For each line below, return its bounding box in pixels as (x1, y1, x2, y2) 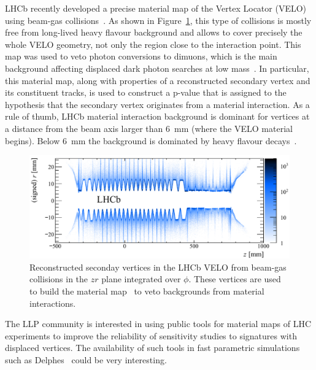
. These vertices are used (188, 272, 281, 285)
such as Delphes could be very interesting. (5, 353, 167, 366)
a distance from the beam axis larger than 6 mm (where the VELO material (5, 121, 293, 134)
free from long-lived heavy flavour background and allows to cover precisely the (5, 26, 303, 39)
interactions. (29, 296, 76, 309)
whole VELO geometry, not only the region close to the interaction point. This (5, 37, 301, 50)
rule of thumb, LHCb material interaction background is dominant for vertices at (5, 110, 310, 123)
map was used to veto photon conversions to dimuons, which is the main (5, 50, 277, 63)
